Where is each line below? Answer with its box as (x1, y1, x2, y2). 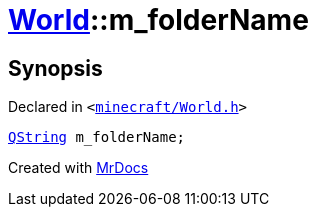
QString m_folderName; (8, 129, 186, 146)
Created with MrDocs (8, 159, 149, 177)
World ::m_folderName (8, 3, 309, 37)
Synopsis (8, 55, 103, 81)
